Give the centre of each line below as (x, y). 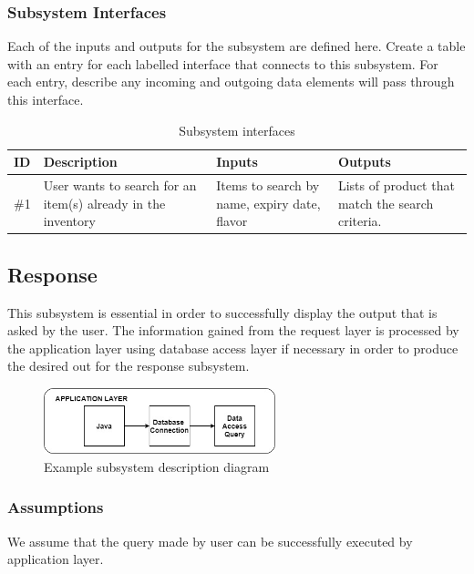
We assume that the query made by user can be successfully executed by (210, 541)
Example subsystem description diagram (157, 466)
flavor (232, 221)
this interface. (46, 99)
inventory (69, 221)
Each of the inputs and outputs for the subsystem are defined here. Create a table (237, 46)
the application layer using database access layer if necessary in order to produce (233, 348)
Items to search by (268, 185)
